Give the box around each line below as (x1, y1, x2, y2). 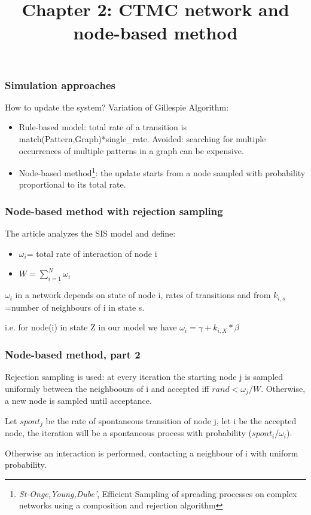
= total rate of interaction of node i (26, 247, 157, 259)
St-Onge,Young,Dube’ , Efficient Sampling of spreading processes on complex (19, 487, 297, 499)
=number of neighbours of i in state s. (5, 301, 145, 313)
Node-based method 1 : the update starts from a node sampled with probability (19, 165, 306, 179)
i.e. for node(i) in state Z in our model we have (5, 321, 177, 333)
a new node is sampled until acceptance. (5, 394, 152, 407)
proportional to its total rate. (19, 178, 126, 191)
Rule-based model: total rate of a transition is (19, 121, 187, 133)
